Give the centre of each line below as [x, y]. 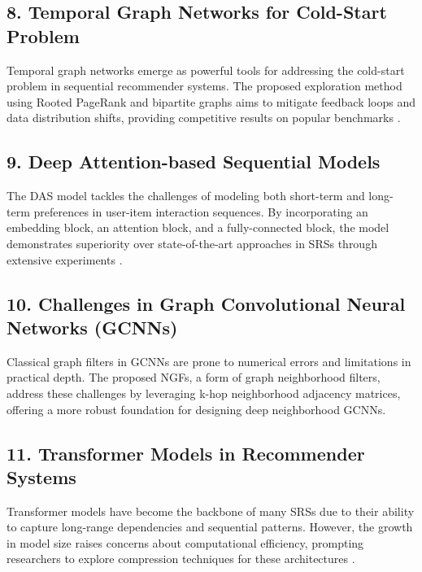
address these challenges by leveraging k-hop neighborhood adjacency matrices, [204, 393]
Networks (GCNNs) [92, 327]
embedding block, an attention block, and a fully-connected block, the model [198, 227]
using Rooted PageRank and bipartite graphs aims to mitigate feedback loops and [211, 101]
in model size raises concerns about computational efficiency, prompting [185, 542]
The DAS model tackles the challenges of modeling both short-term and [186, 196]
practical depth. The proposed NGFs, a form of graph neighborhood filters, [194, 377]
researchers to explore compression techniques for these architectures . [181, 559]
